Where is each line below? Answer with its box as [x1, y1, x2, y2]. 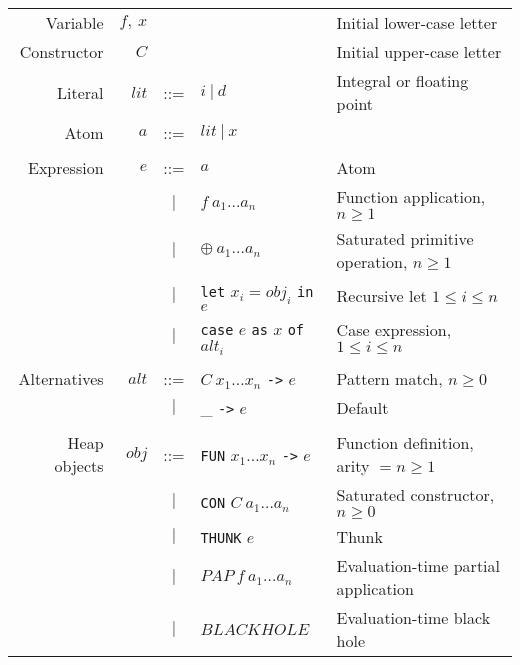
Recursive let [336, 283, 427, 307]
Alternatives [18, 367, 104, 391]
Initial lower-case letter [336, 11, 498, 34]
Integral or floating [336, 69, 469, 92]
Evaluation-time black [336, 606, 491, 630]
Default [336, 396, 389, 420]
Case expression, [336, 318, 452, 342]
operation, [336, 250, 408, 273]
